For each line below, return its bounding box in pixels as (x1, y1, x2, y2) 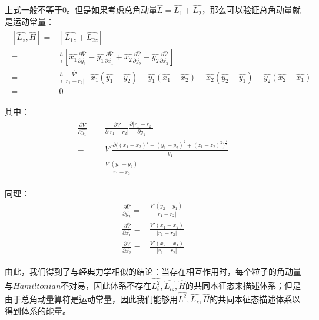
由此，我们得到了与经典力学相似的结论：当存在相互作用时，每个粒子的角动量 (5, 265, 301, 278)
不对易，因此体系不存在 (61, 279, 152, 291)
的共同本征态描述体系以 (210, 292, 301, 305)
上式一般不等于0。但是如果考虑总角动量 (5, 4, 157, 16)
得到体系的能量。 (5, 304, 71, 316)
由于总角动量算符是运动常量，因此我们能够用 (5, 292, 178, 305)
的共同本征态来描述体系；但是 (185, 279, 301, 291)
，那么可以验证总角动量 (201, 4, 293, 16)
